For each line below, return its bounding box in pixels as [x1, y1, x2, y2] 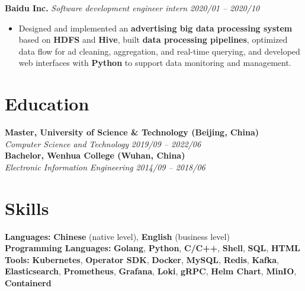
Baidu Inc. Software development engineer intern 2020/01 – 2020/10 [5, 2, 260, 14]
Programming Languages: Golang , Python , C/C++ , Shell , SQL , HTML [5, 242, 300, 254]
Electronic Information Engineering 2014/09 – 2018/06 [5, 160, 206, 173]
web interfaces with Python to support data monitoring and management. [18, 56, 291, 69]
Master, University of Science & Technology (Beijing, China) [5, 126, 259, 138]
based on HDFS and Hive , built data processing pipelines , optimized [18, 33, 288, 46]
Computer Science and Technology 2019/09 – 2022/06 [5, 137, 201, 150]
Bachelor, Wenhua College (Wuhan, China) [5, 149, 185, 162]
